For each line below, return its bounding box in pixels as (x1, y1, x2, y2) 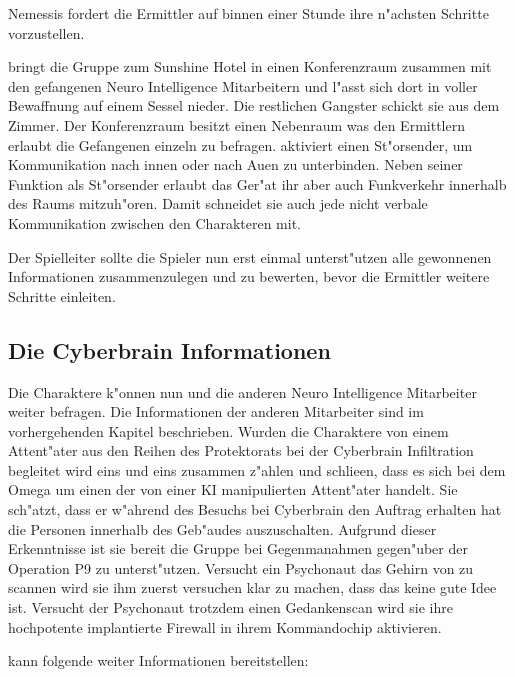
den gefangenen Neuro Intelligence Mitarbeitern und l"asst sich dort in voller (8, 75, 478, 96)
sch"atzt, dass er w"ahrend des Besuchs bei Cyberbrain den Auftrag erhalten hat (8, 499, 502, 520)
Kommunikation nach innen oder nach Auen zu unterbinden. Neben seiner (8, 154, 463, 175)
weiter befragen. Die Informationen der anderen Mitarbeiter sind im (8, 401, 424, 422)
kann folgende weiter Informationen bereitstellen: (8, 650, 309, 671)
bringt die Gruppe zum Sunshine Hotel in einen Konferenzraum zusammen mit (8, 56, 492, 77)
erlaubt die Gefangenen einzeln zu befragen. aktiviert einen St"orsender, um (8, 134, 473, 155)
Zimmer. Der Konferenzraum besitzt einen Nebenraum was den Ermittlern (8, 114, 465, 135)
